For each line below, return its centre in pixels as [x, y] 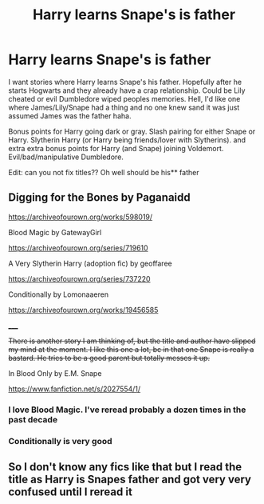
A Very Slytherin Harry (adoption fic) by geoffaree [91, 263]
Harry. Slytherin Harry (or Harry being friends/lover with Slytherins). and [127, 140]
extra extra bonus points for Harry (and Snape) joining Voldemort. [116, 148]
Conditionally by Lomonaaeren [59, 294]
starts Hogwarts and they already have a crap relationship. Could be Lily [127, 90]
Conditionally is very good [61, 441]
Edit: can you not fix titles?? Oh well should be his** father [104, 172]
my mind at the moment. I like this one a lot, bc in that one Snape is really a [131, 349]
